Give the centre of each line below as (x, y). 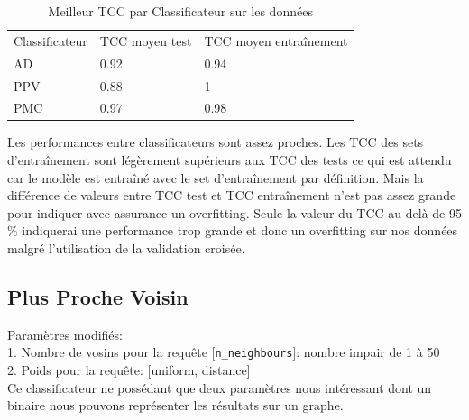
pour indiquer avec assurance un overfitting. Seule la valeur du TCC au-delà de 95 (234, 212)
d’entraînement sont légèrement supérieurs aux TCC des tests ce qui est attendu (230, 160)
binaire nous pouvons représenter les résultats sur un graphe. (175, 405)
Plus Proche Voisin (98, 297)
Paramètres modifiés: (65, 334)
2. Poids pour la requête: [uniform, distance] (129, 370)
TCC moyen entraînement (276, 40)
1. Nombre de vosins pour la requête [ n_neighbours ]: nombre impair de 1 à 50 (224, 352)
